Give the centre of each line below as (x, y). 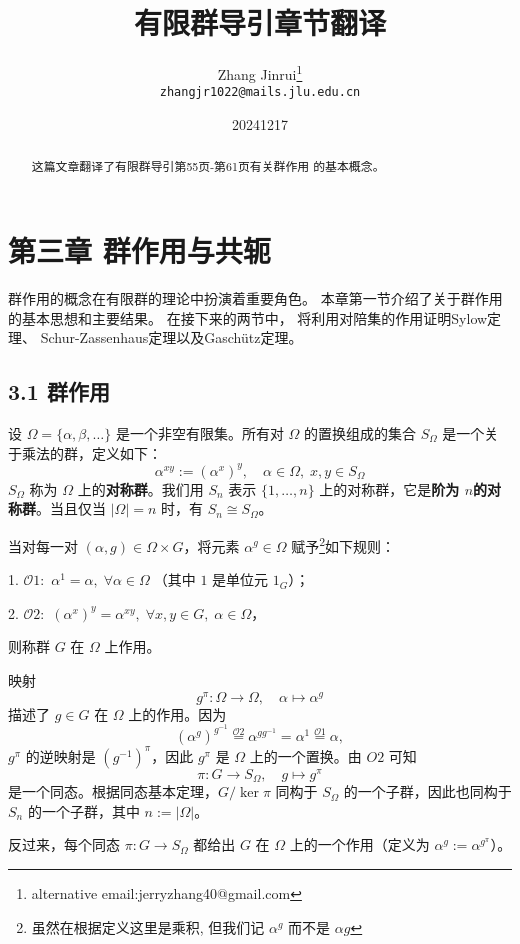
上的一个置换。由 (305, 755)
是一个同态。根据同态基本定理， (113, 791)
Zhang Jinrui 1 (260, 72)
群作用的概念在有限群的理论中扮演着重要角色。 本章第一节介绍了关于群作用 (255, 298)
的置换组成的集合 (360, 433)
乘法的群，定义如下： (91, 452)
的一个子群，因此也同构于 (427, 791)
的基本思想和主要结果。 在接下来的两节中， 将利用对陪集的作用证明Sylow (248, 317)
